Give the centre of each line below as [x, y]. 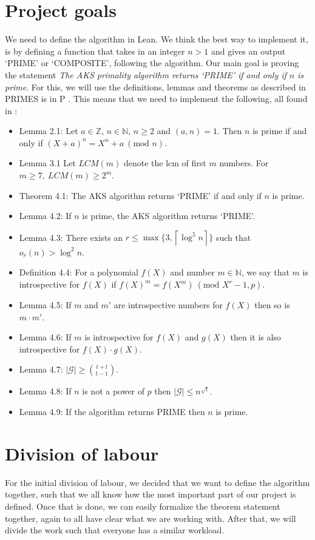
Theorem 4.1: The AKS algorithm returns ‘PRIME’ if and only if [140, 195]
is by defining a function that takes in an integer [95, 51]
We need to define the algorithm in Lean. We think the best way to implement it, [157, 39]
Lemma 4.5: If [45, 305]
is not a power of [113, 391]
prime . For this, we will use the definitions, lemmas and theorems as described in [155, 86]
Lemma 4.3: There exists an [71, 237]
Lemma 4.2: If [45, 216]
